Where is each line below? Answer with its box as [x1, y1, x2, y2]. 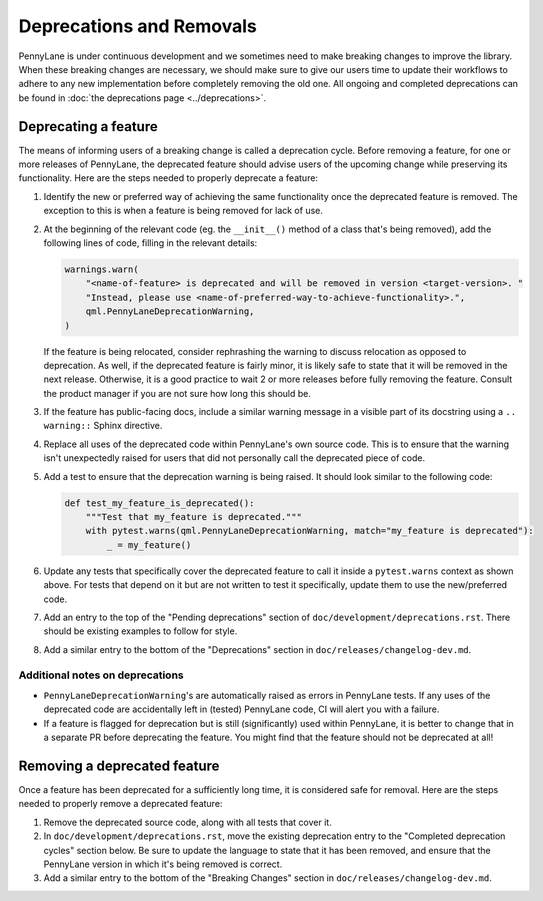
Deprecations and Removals [18, 15, 257, 37]
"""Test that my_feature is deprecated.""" [85, 511, 302, 522]
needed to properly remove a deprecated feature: [18, 798, 223, 810]
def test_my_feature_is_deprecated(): [64, 497, 255, 509]
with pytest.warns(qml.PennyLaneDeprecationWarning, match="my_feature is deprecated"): [85, 525, 534, 537]
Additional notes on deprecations [18, 668, 184, 682]
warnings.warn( [64, 263, 139, 275]
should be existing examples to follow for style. [43, 625, 238, 637]
